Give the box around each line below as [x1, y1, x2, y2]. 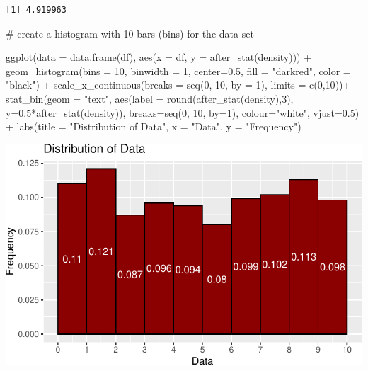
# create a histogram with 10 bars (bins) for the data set [6, 25, 254, 40]
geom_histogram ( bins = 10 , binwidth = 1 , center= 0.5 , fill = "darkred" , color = [6, 63, 351, 78]
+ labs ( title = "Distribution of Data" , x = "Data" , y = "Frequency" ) [6, 119, 301, 134]
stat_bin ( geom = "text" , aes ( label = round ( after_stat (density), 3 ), [6, 91, 294, 105]
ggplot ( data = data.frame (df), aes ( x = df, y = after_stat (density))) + [6, 50, 312, 64]
